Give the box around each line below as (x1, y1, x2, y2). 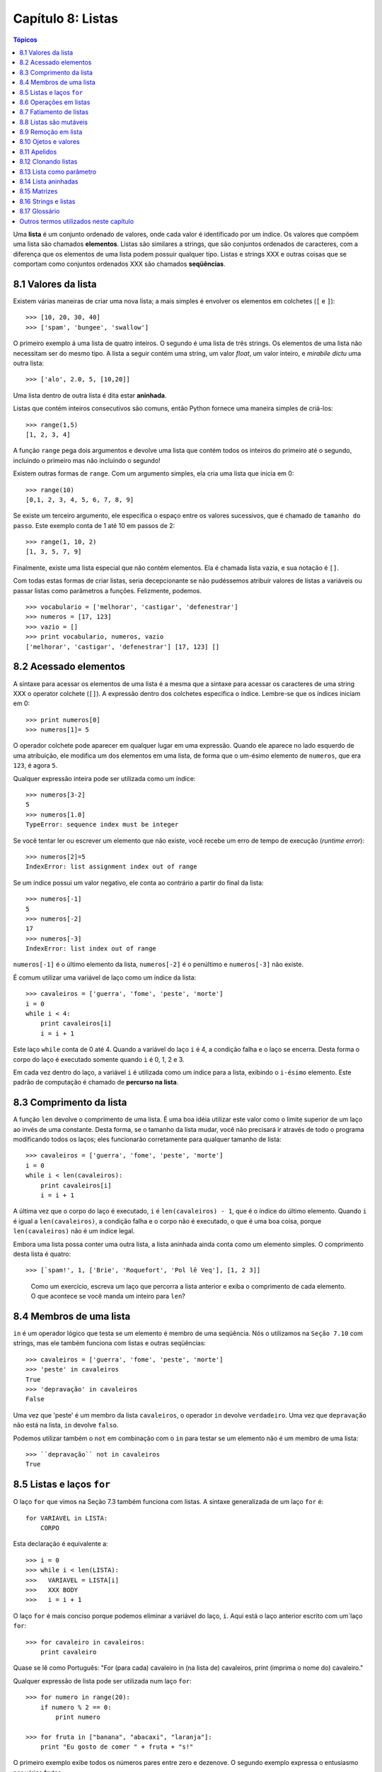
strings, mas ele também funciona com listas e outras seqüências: (13, 1339, 207, 1347)
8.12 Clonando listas (19, 157, 78, 166)
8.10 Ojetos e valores (19, 138, 81, 146)
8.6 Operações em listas (19, 98, 91, 106)
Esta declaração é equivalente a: (13, 1540, 109, 1548)
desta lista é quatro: (13, 1250, 71, 1258)
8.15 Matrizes (19, 187, 58, 196)
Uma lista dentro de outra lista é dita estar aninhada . (13, 391, 167, 400)
